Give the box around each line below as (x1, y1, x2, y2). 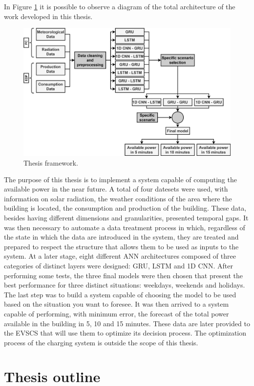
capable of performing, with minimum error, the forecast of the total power (4, 308, 229, 318)
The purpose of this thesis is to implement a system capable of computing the (4, 174, 237, 184)
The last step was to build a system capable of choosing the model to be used (4, 289, 236, 299)
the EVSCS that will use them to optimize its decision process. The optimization (4, 328, 247, 338)
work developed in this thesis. (4, 11, 93, 21)
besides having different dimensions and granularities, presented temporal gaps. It (4, 213, 249, 223)
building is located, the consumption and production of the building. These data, (4, 203, 247, 213)
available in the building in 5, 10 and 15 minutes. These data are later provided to (4, 318, 250, 328)
